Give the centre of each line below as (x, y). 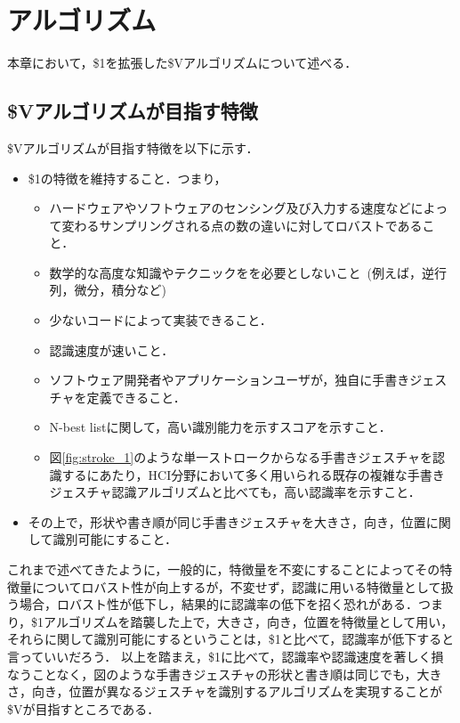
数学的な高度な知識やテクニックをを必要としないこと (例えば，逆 (242, 272)
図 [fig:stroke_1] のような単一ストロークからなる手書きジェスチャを (241, 457)
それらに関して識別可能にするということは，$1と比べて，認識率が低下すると (231, 639)
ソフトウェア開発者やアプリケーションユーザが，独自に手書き (230, 380)
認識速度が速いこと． (112, 349)
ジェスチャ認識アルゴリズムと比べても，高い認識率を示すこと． (235, 492)
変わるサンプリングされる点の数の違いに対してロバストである (242, 225)
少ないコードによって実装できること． (161, 320)
